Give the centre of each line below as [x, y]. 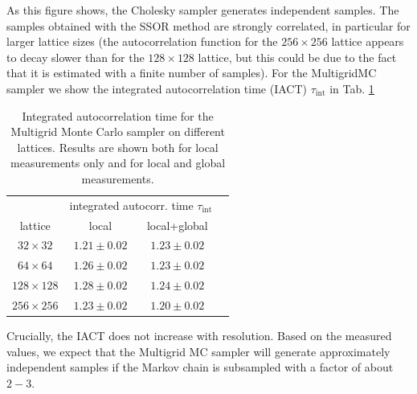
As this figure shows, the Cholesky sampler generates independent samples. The [203, 10]
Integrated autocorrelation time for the [118, 115]
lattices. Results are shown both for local [118, 147]
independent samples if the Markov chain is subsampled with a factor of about [200, 367]
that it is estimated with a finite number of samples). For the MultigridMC [192, 73]
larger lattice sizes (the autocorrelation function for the [142, 41]
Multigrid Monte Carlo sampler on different [118, 131]
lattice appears [368, 41]
